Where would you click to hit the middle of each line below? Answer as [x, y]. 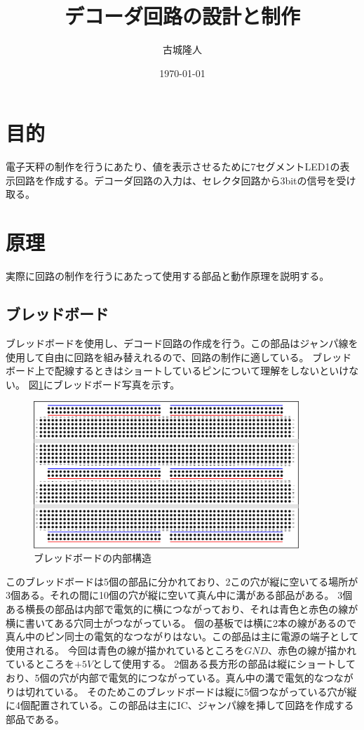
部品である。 [35, 718]
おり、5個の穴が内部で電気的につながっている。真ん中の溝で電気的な [165, 677]
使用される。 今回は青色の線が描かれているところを [125, 650]
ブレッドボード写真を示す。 [116, 384]
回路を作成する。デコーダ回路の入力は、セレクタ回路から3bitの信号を [176, 180]
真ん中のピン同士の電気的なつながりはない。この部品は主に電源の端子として [182, 636]
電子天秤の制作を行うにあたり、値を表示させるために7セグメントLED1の [173, 167]
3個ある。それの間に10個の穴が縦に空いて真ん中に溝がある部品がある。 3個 [179, 595]
